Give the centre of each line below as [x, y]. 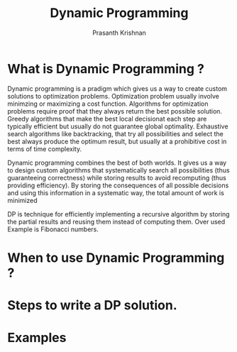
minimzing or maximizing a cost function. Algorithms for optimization [108, 104]
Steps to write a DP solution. [92, 306]
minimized [22, 200]
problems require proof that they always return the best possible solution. [115, 111]
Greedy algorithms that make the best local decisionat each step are [107, 119]
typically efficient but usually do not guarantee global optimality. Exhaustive [118, 126]
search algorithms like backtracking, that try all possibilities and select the [115, 133]
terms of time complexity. [45, 149]
